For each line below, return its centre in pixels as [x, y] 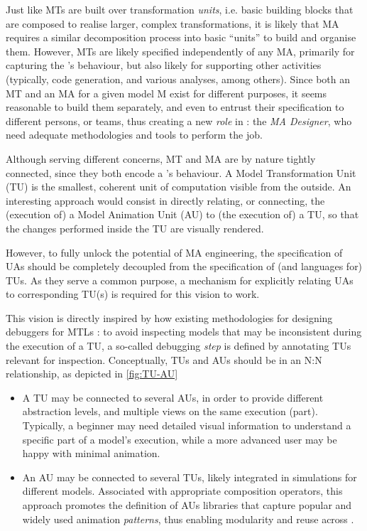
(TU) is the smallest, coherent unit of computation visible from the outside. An [179, 187]
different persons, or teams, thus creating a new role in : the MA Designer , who [179, 120]
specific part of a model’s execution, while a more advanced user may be [180, 439]
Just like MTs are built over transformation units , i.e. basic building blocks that [180, 9]
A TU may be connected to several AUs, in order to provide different [173, 397]
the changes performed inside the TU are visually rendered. [135, 228]
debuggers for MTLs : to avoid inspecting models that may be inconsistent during [184, 332]
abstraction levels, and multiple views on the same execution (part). [170, 411]
